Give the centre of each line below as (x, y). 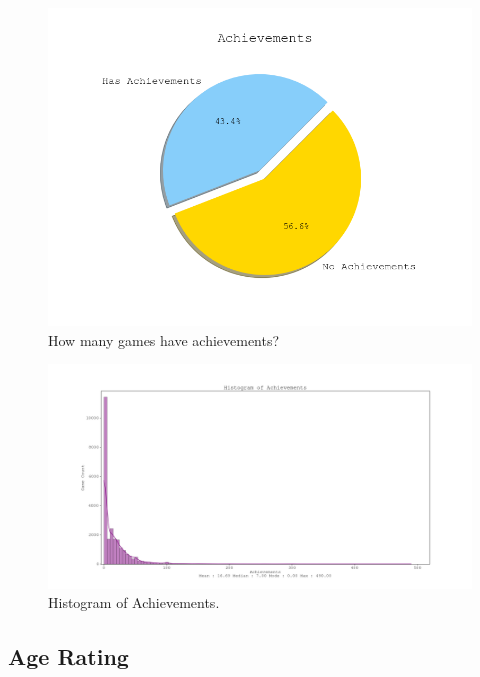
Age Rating (68, 656)
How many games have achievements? (164, 339)
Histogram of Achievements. (134, 602)
